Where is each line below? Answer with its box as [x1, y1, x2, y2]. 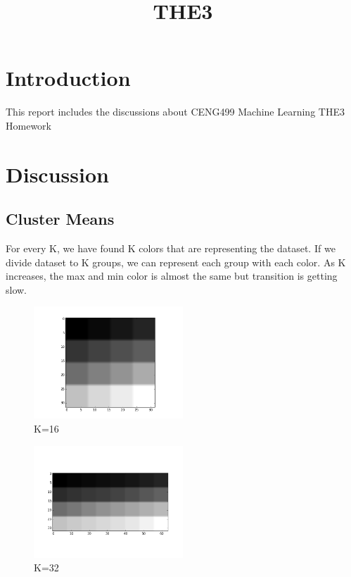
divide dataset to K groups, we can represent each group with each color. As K [6, 254, 346, 269]
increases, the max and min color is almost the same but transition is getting [6, 268, 338, 283]
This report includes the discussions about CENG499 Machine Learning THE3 [6, 104, 345, 119]
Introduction [6, 63, 131, 92]
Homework [6, 118, 51, 132]
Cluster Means [6, 208, 115, 230]
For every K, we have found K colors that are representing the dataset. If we [6, 241, 336, 256]
